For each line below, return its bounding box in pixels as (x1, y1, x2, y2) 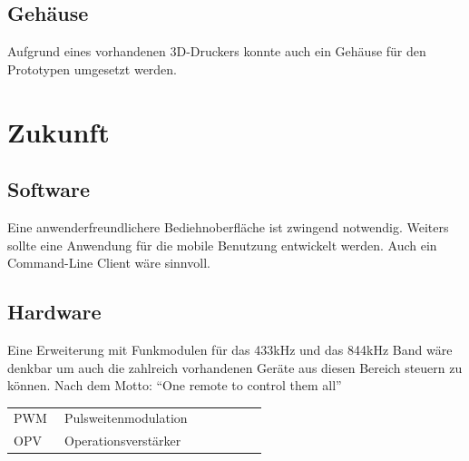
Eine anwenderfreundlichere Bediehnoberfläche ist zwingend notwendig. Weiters (7, 217, 449, 236)
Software (7, 175, 91, 203)
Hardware (7, 298, 102, 326)
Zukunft (7, 113, 110, 150)
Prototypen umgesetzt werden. (7, 59, 178, 78)
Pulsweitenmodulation (64, 408, 188, 427)
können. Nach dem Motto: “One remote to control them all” (7, 376, 342, 395)
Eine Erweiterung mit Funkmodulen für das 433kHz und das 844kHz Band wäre (7, 339, 453, 358)
